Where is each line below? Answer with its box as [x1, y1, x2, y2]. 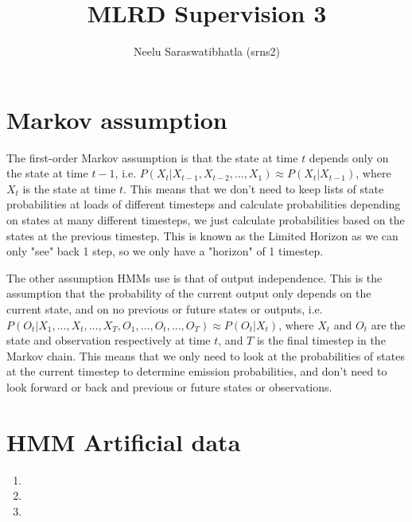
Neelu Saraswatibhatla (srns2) [134, 43, 280, 60]
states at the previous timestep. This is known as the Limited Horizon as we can [6, 227, 398, 243]
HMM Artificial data [6, 425, 241, 458]
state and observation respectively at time [6, 332, 211, 349]
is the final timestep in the [256, 332, 386, 349]
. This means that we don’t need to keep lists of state [123, 180, 384, 197]
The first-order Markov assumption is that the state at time [6, 149, 298, 166]
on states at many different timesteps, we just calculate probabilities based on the [6, 212, 405, 228]
